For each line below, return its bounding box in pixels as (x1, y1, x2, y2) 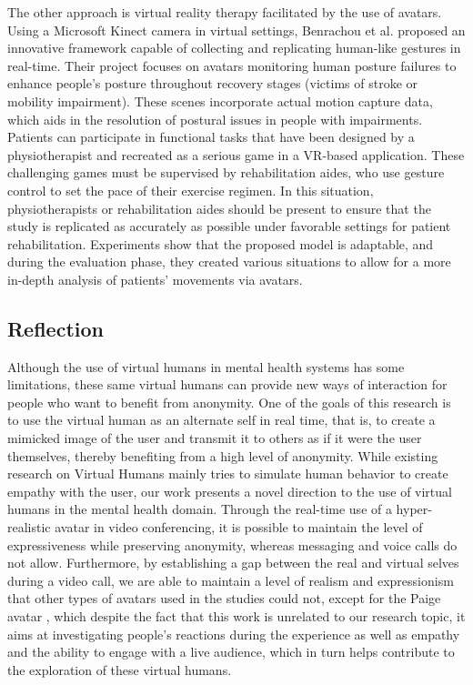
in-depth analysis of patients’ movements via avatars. (7, 269, 303, 288)
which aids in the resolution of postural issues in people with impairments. (7, 109, 423, 128)
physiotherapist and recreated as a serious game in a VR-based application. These (7, 145, 465, 164)
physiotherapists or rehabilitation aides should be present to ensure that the (7, 198, 431, 217)
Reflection (7, 314, 104, 342)
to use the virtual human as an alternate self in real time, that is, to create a (7, 410, 436, 429)
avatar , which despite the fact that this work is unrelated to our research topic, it (7, 607, 466, 626)
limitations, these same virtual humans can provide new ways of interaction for (7, 375, 448, 394)
